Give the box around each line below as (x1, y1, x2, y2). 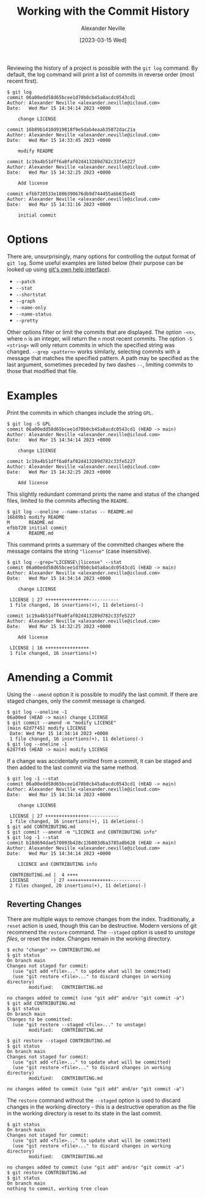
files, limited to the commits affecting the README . (7, 497, 129, 504)
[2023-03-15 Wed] (79, 36, 127, 43)
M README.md (7, 519, 54, 525)
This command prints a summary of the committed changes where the (7, 541, 184, 548)
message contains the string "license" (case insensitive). (7, 547, 152, 555)
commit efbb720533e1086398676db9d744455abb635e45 (7, 191, 136, 197)
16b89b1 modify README (7, 514, 65, 520)
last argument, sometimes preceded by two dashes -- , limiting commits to (7, 361, 193, 368)
